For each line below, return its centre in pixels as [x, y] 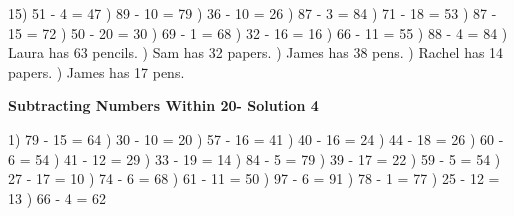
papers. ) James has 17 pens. [96, 71]
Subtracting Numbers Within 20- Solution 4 [163, 105]
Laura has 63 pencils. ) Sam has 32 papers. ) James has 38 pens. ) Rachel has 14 [256, 52]
